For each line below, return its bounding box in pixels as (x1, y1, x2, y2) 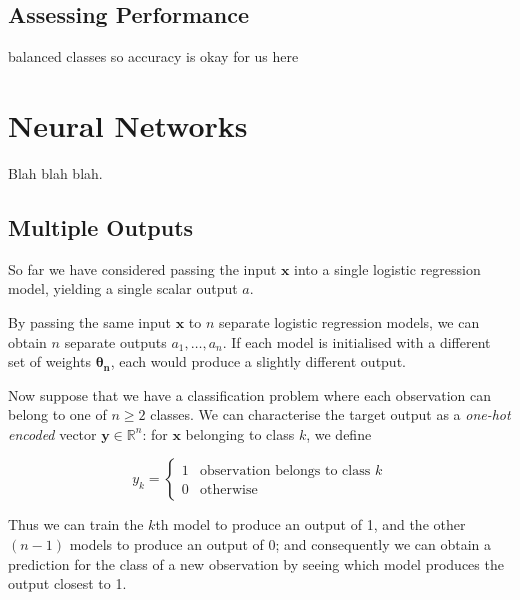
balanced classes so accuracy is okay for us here (8, 46, 299, 67)
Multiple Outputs (8, 211, 194, 242)
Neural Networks (8, 104, 248, 145)
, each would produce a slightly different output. (110, 351, 406, 372)
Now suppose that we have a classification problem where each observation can (8, 384, 492, 405)
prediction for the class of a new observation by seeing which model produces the (8, 553, 504, 574)
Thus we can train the (8, 514, 144, 535)
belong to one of (8, 404, 107, 425)
